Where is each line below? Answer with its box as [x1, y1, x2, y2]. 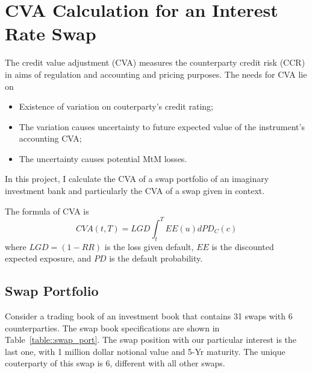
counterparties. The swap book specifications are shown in [5, 321, 220, 334]
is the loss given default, [104, 240, 194, 252]
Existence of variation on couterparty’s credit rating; [19, 100, 213, 113]
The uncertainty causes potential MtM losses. [19, 152, 187, 165]
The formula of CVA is [5, 204, 89, 217]
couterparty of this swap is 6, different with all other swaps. [5, 357, 225, 369]
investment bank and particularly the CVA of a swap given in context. [5, 184, 265, 197]
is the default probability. [109, 252, 203, 265]
